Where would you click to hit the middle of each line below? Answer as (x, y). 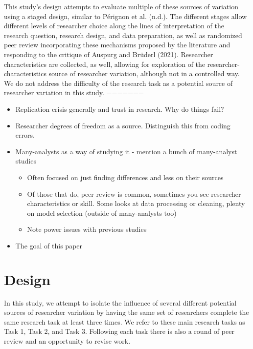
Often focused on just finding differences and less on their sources (125, 177)
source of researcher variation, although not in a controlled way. (144, 73)
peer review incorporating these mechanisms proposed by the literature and (117, 45)
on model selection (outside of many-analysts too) (102, 213)
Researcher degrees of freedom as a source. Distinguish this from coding (123, 125)
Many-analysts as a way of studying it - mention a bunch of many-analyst (126, 151)
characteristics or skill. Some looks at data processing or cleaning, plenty (136, 203)
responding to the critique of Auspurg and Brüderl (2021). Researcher (109, 54)
